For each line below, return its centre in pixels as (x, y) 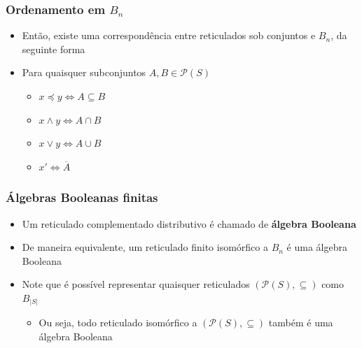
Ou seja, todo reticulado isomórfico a (118, 322)
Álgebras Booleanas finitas (82, 197)
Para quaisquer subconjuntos (84, 72)
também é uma (301, 322)
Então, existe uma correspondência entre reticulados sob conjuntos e (169, 35)
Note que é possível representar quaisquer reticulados (136, 284)
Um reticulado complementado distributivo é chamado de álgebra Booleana (189, 223)
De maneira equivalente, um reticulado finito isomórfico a (145, 247)
